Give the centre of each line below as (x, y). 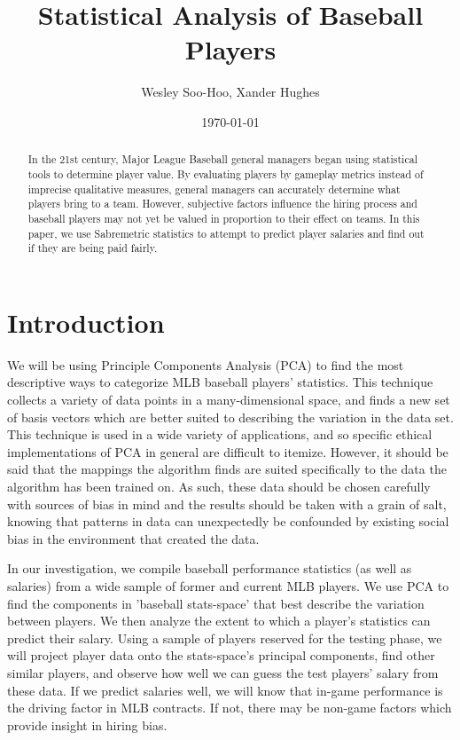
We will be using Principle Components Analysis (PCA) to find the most (206, 364)
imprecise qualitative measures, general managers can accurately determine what (214, 189)
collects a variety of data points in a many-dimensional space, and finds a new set (229, 400)
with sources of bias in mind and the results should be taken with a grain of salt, (227, 504)
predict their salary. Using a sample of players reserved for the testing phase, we (225, 638)
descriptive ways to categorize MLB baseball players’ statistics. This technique (220, 382)
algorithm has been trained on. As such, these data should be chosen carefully (219, 486)
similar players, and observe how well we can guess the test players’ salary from (223, 672)
